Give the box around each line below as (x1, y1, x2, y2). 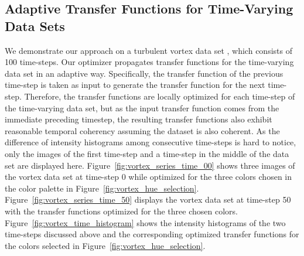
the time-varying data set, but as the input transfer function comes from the (5, 101, 279, 114)
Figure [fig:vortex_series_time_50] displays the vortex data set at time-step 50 (5, 193, 291, 206)
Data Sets (5, 16, 65, 35)
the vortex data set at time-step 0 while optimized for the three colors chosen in (5, 170, 292, 183)
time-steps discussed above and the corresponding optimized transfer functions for (5, 228, 299, 240)
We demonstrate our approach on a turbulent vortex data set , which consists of (5, 44, 292, 56)
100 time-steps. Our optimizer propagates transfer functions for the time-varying (5, 56, 294, 68)
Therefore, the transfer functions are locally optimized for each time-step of (24, 90, 295, 102)
